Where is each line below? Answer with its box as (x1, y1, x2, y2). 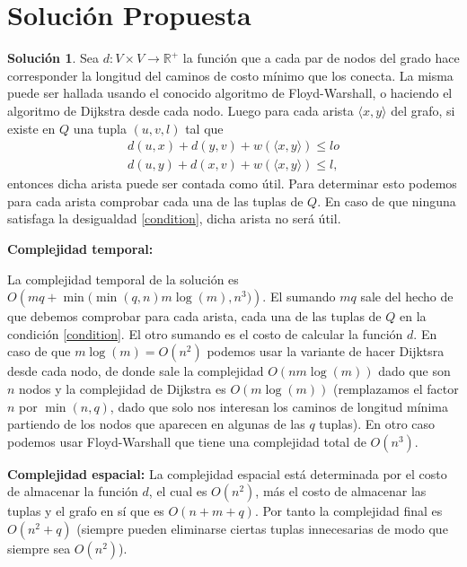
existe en (7, 118, 56, 137)
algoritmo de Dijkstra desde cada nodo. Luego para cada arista (7, 100, 354, 119)
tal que (185, 118, 224, 137)
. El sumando (262, 287, 336, 306)
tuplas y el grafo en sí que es (7, 502, 164, 520)
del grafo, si (391, 100, 455, 119)
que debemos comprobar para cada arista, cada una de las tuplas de (7, 307, 382, 326)
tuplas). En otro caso (319, 414, 436, 433)
